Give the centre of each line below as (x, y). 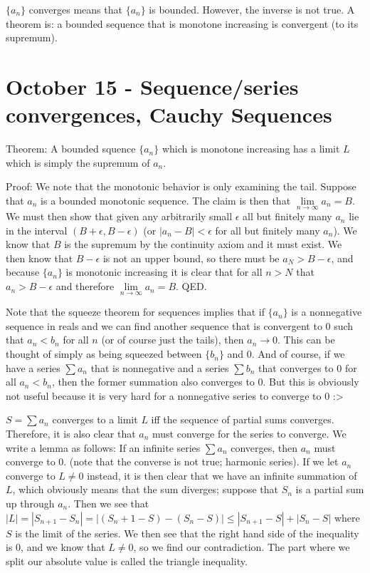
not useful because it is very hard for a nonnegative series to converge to (164, 395)
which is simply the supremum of (78, 162)
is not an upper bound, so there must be (191, 258)
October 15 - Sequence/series (152, 86)
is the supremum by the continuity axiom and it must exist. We (203, 244)
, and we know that (63, 547)
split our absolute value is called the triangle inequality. (127, 561)
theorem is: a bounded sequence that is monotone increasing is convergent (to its (182, 23)
